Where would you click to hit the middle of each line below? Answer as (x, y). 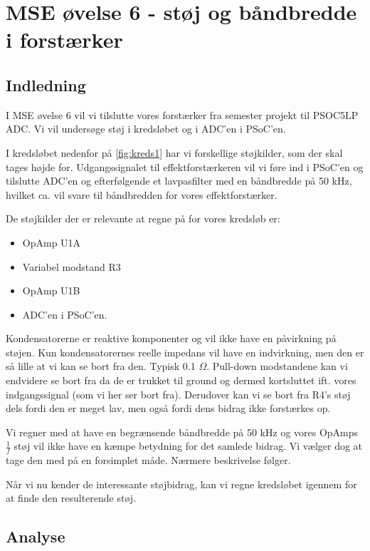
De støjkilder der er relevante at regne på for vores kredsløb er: (143, 218)
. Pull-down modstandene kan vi (277, 366)
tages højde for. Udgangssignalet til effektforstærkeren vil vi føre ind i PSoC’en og (185, 166)
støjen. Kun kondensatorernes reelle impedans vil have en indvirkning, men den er (185, 352)
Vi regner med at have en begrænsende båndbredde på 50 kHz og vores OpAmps (182, 432)
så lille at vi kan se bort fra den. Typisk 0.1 (101, 366)
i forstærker (64, 40)
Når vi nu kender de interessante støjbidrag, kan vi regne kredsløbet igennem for (181, 484)
